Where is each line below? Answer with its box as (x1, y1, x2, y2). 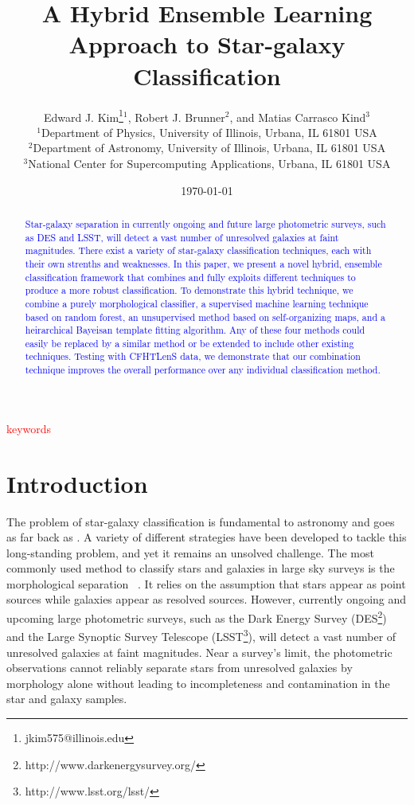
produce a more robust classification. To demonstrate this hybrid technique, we (25, 283, 353, 297)
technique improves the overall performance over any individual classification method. (25, 363, 381, 377)
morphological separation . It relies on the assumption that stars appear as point (6, 575, 406, 592)
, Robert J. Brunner (127, 108, 225, 125)
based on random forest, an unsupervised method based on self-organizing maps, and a (25, 310, 385, 323)
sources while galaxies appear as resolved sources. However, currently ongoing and (6, 591, 407, 608)
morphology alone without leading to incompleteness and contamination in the (6, 674, 390, 691)
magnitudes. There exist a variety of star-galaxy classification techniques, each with (25, 244, 372, 257)
